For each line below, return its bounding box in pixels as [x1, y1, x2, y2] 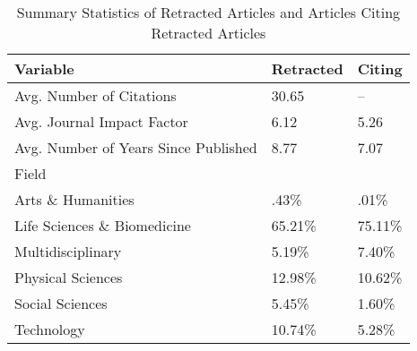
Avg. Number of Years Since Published [14, 137, 257, 158]
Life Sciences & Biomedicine [14, 215, 191, 235]
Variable [14, 58, 74, 79]
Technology [14, 319, 85, 339]
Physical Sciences [14, 267, 123, 287]
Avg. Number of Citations [14, 85, 177, 106]
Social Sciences [14, 293, 108, 313]
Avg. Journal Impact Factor [14, 111, 188, 132]
